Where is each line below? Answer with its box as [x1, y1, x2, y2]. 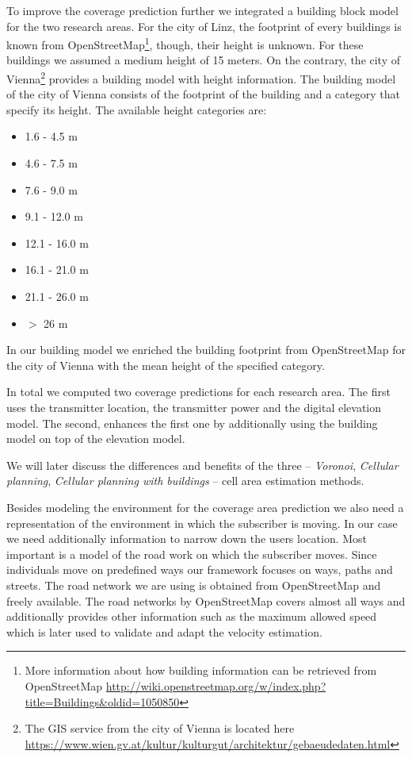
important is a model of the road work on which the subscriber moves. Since [6, 545, 377, 562]
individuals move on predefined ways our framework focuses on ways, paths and [6, 561, 393, 578]
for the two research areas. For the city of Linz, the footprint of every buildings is [6, 17, 402, 34]
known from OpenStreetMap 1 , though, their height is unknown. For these [6, 34, 364, 52]
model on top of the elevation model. [6, 430, 185, 447]
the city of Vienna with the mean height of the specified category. [6, 356, 325, 373]
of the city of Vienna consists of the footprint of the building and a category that [6, 86, 400, 102]
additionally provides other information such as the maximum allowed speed [6, 608, 377, 625]
